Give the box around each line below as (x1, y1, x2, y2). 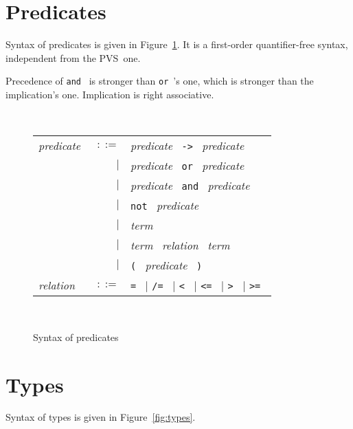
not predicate (130, 197, 199, 214)
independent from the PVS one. (5, 50, 141, 65)
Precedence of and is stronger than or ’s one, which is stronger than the (5, 74, 314, 88)
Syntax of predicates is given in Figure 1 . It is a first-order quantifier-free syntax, (5, 37, 348, 52)
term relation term (130, 237, 230, 254)
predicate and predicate (130, 177, 250, 194)
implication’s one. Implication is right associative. (5, 87, 214, 101)
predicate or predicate (130, 157, 244, 174)
